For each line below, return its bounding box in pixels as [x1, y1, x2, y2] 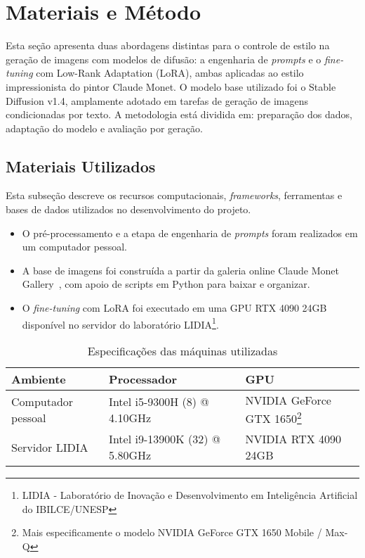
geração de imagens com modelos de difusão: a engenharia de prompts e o [6, 51, 321, 66]
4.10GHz [109, 409, 152, 426]
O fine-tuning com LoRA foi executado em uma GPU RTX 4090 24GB [22, 300, 327, 315]
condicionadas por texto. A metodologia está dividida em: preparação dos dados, [6, 107, 352, 122]
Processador [109, 370, 178, 387]
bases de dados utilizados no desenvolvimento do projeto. [6, 202, 251, 217]
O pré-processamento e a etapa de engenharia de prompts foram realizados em [22, 225, 358, 240]
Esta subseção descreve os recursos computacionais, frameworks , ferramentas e [6, 188, 343, 203]
